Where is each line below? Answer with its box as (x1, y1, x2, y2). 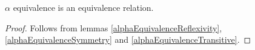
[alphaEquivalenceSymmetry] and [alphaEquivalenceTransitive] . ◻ (5, 33, 251, 46)
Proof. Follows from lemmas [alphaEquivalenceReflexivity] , (5, 21, 222, 34)
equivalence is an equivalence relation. (13, 1, 154, 13)
